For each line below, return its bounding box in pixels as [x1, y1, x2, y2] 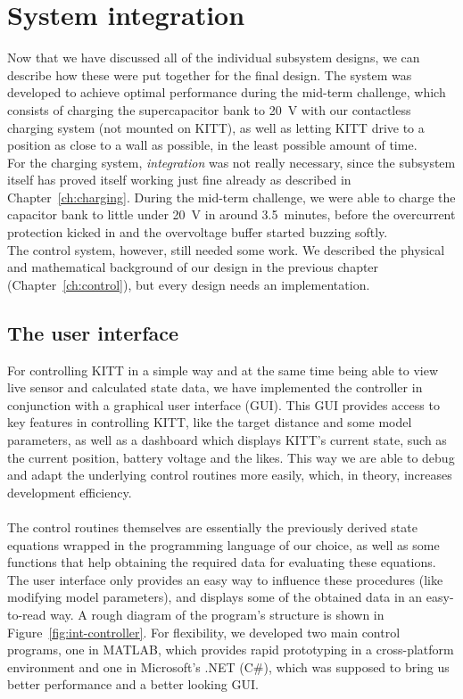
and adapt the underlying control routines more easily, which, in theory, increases [7, 465, 452, 484]
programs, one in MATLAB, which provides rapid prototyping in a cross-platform [7, 640, 454, 659]
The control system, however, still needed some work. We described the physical [7, 240, 445, 259]
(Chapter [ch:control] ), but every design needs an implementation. [7, 275, 370, 293]
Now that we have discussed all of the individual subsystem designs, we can [7, 48, 420, 67]
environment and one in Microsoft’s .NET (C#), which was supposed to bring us [7, 657, 450, 676]
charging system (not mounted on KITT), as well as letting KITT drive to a [7, 118, 425, 136]
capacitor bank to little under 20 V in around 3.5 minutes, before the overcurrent [7, 205, 456, 224]
